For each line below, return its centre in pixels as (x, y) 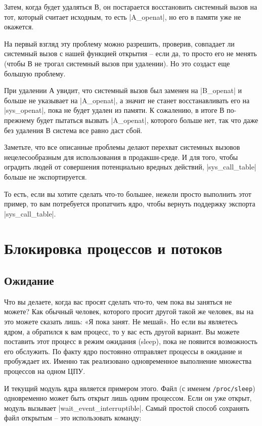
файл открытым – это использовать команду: (73, 418)
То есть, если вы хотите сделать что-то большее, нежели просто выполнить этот (128, 194)
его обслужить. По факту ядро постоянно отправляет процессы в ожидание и (123, 351)
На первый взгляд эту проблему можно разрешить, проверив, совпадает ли (119, 43)
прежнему (19, 120)
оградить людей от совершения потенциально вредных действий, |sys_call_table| (130, 167)
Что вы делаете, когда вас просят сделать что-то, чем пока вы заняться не (118, 301)
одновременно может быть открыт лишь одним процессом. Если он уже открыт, (128, 398)
